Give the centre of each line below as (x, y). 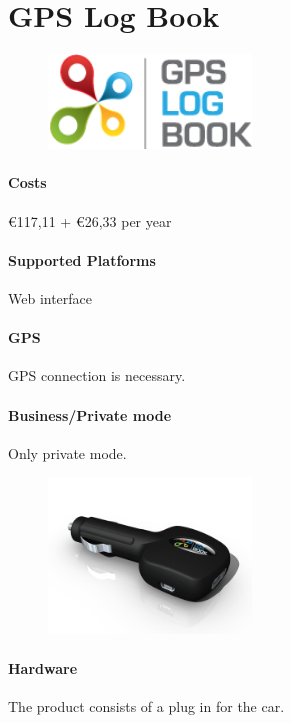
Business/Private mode (90, 414)
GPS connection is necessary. (97, 375)
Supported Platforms (82, 259)
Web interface (50, 297)
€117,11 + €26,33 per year (90, 220)
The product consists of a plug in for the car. (146, 705)
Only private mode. (67, 452)
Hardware (43, 667)
